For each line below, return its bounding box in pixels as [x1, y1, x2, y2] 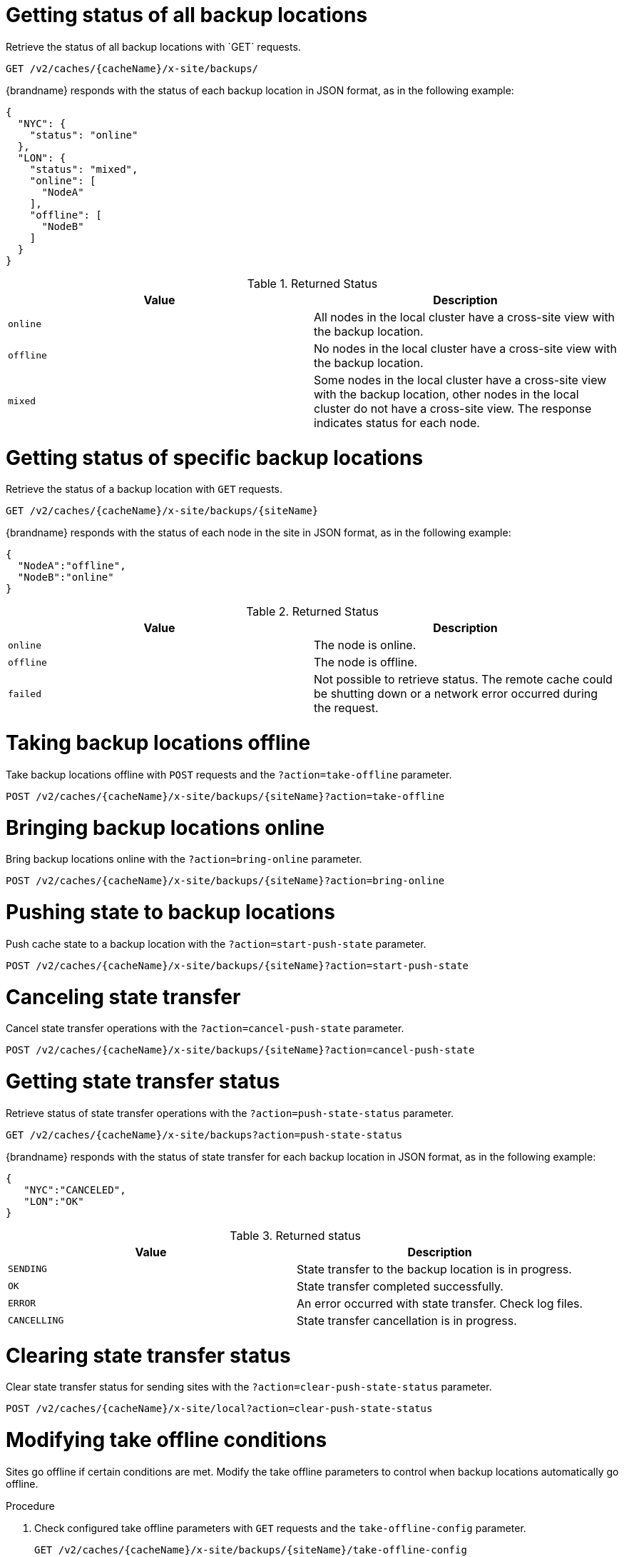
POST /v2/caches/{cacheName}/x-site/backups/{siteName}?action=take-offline [6, 790, 445, 802]
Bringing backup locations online [6, 815, 325, 840]
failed [8, 688, 41, 699]
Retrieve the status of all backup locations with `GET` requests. [6, 40, 301, 53]
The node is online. [314, 638, 416, 653]
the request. [314, 701, 379, 716]
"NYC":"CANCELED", [24, 1183, 126, 1196]
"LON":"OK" [24, 1195, 84, 1207]
